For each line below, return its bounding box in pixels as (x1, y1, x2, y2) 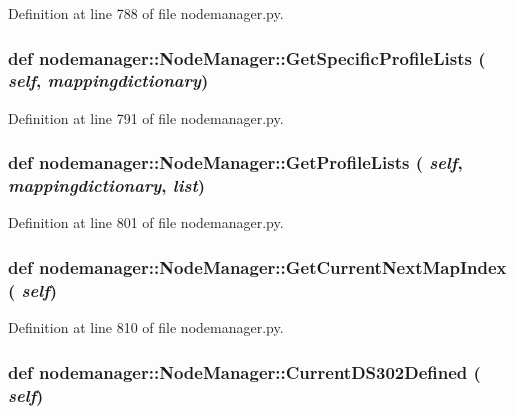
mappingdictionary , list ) (8, 173, 206, 198)
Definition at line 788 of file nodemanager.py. (8, 3, 284, 23)
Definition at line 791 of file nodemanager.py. (8, 107, 284, 128)
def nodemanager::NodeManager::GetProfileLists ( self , (8, 150, 463, 175)
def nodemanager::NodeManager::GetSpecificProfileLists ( (8, 45, 486, 70)
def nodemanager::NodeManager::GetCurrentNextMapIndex (8, 254, 507, 279)
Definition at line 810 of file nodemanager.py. (8, 317, 284, 338)
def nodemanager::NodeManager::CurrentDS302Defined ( (8, 359, 481, 384)
